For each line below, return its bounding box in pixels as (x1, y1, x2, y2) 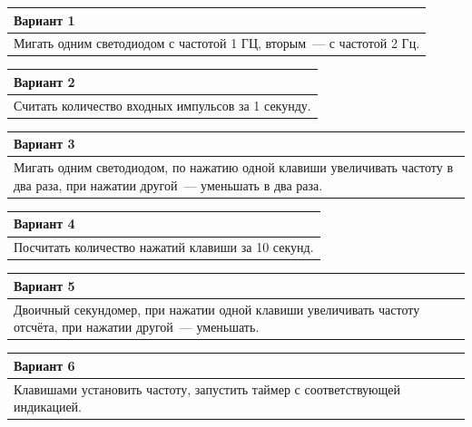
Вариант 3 (14, 134, 75, 153)
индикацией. (14, 397, 82, 416)
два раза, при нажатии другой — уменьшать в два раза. (14, 175, 323, 194)
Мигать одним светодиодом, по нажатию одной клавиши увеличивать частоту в (14, 158, 454, 177)
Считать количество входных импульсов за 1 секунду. (14, 95, 311, 114)
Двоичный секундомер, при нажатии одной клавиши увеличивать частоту (14, 299, 420, 318)
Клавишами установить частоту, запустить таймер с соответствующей (14, 379, 401, 398)
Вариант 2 (14, 72, 75, 91)
